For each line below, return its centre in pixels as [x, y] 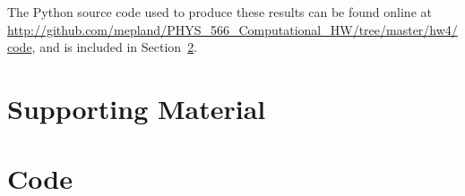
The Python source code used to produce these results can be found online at [220, 12]
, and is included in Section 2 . [115, 47]
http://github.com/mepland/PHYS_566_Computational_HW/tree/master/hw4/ [232, 29]
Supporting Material [137, 108]
